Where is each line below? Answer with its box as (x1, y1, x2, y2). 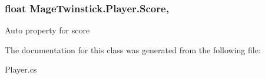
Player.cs (5, 63, 37, 75)
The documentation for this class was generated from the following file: (5, 43, 261, 56)
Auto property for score (5, 24, 90, 36)
